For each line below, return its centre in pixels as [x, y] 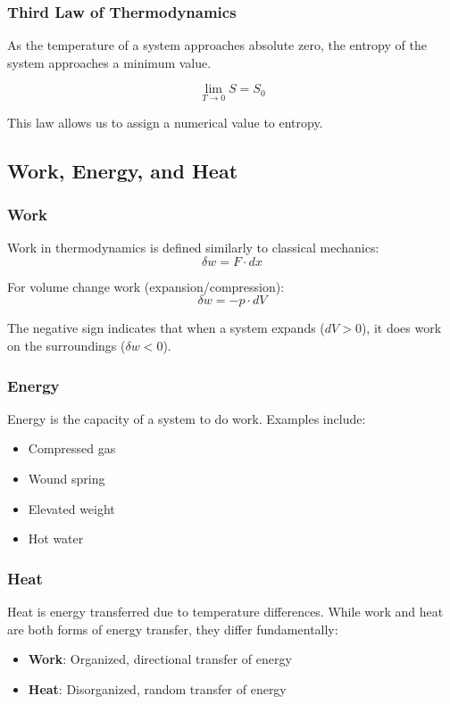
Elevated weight [71, 508]
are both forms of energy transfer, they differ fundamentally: [173, 629]
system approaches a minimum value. [109, 62]
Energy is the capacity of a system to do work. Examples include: [187, 418]
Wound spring [67, 478]
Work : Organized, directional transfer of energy [160, 659]
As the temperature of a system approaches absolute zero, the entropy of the [217, 45]
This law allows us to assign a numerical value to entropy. [165, 122]
